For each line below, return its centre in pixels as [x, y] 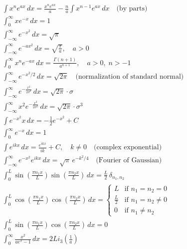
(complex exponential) [128, 148]
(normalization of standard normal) [130, 77]
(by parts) [132, 9]
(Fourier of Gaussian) [129, 161]
